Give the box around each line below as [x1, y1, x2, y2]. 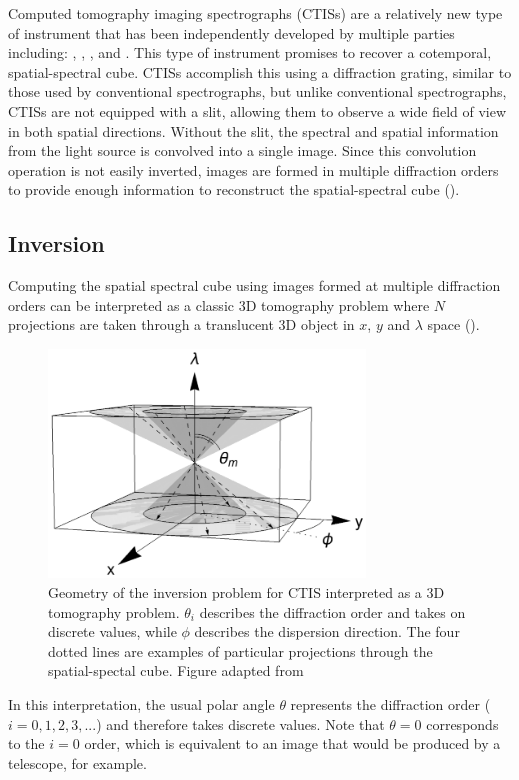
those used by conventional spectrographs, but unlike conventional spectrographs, [8, 81, 507, 102]
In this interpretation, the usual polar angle [8, 694, 275, 714]
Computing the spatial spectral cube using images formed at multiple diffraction [8, 275, 501, 296]
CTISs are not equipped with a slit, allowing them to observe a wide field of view [8, 100, 507, 121]
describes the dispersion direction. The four [194, 621, 460, 642]
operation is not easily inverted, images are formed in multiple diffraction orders [8, 159, 499, 180]
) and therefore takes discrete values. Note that [96, 713, 385, 734]
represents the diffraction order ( [290, 694, 491, 714]
